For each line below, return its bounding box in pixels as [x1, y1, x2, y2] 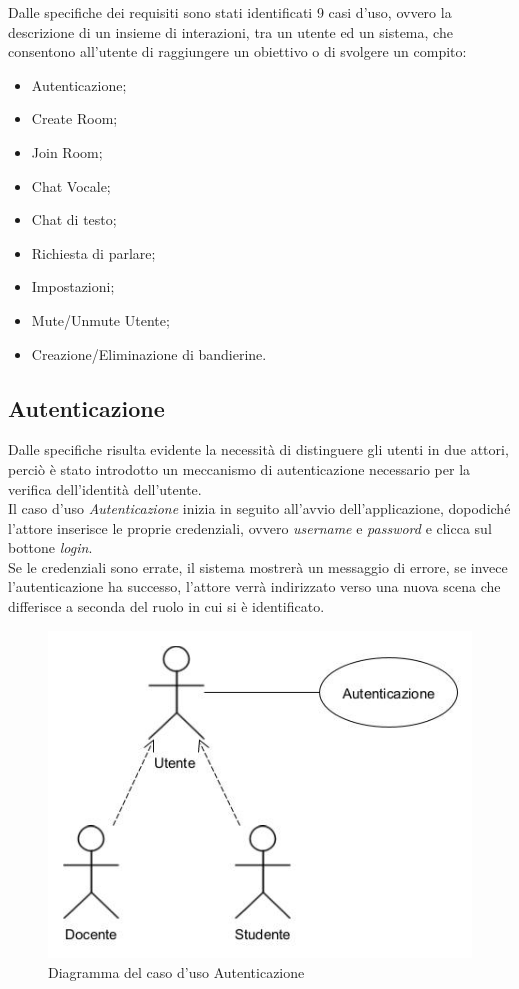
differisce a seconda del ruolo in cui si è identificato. [8, 596, 325, 617]
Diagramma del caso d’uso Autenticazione [48, 961, 305, 982]
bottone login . [8, 537, 93, 558]
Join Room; [31, 141, 103, 162]
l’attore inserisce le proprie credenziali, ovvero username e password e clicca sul [8, 517, 492, 538]
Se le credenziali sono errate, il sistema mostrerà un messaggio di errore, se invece [8, 556, 508, 577]
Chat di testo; [31, 209, 117, 230]
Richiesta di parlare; [31, 242, 156, 263]
